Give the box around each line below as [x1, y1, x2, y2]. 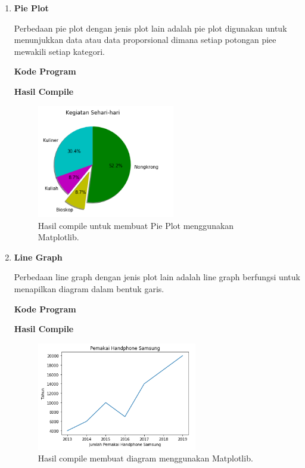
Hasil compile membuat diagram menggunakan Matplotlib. [38, 452, 253, 464]
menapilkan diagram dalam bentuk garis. [14, 282, 164, 295]
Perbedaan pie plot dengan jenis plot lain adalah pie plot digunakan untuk [14, 21, 287, 34]
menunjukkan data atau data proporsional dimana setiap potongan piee [14, 33, 276, 46]
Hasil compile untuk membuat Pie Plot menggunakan [38, 219, 234, 231]
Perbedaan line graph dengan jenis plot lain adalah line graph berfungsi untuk [14, 271, 300, 283]
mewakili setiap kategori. [14, 45, 105, 57]
